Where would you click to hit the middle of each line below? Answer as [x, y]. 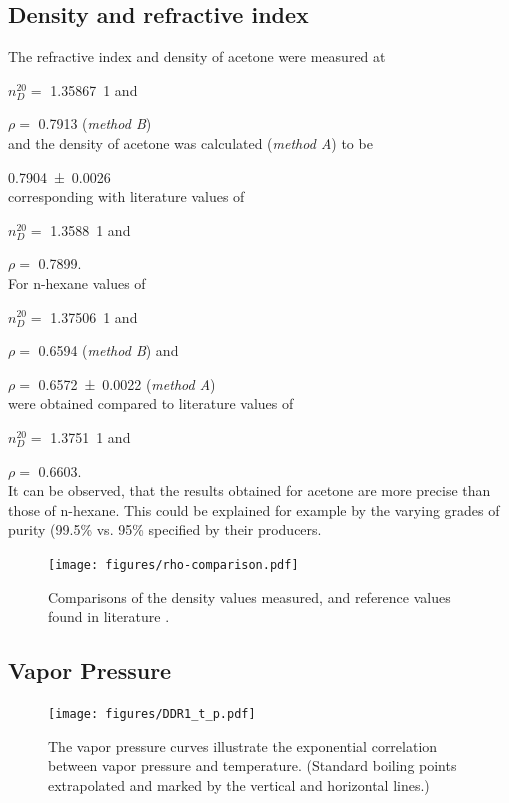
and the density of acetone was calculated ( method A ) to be [190, 142]
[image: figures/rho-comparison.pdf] [173, 564]
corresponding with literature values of [126, 196]
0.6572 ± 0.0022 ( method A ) [127, 383]
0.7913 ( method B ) [95, 123]
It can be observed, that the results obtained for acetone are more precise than [249, 490]
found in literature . [109, 616]
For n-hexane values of [77, 282]
